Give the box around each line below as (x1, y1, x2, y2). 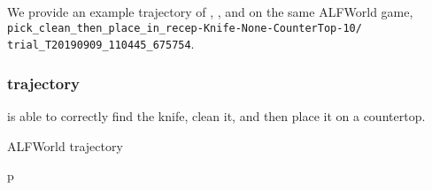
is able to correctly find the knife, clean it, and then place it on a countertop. (7, 107, 426, 125)
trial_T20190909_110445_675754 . (7, 34, 195, 53)
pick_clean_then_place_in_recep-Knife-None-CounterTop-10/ (7, 21, 362, 34)
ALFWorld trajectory (7, 136, 123, 155)
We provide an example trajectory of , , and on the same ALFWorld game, (7, 3, 413, 20)
